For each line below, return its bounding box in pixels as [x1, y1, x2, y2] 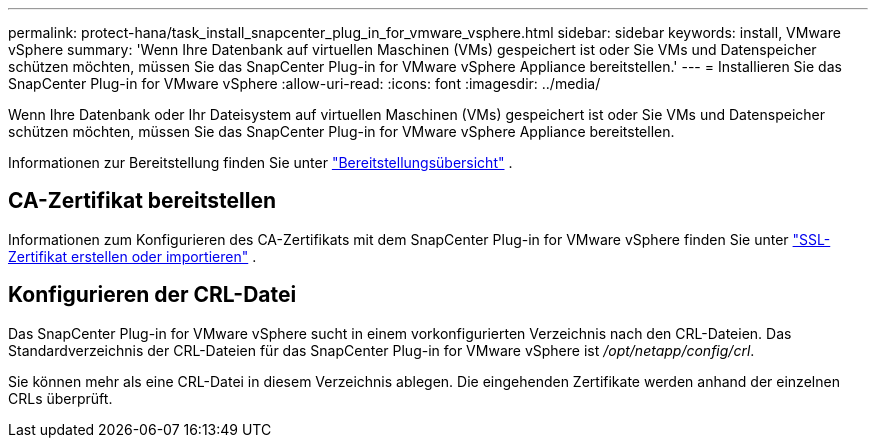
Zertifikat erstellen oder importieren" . [8, 247, 257, 265]
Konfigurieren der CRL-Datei [8, 282, 297, 308]
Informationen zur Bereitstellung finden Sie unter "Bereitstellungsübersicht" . [8, 154, 513, 171]
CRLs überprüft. [8, 389, 113, 407]
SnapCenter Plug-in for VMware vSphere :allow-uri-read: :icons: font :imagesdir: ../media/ [8, 75, 601, 92]
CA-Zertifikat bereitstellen [8, 188, 277, 214]
